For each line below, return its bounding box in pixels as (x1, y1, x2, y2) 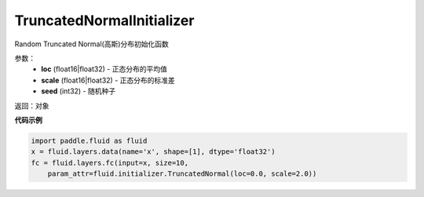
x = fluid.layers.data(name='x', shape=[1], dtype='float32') (31, 148, 276, 156)
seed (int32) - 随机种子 (41, 86, 116, 96)
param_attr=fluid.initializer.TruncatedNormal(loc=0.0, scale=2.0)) (47, 170, 317, 178)
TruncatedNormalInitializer (14, 12, 195, 29)
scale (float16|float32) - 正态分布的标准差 (41, 75, 176, 85)
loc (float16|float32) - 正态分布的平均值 (41, 64, 168, 74)
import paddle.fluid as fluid (31, 136, 148, 145)
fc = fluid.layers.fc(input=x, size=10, (31, 158, 188, 167)
